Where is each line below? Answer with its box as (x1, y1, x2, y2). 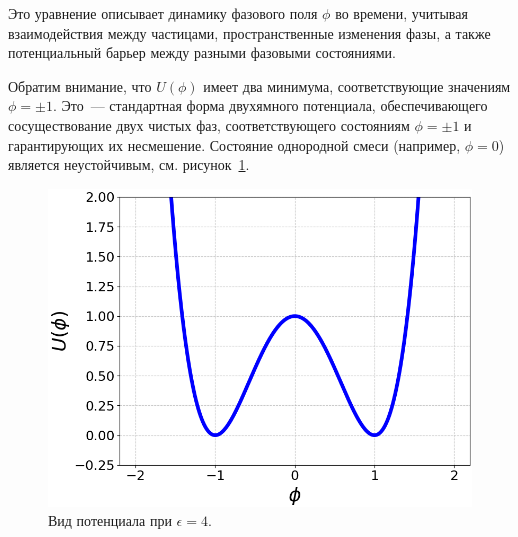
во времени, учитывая (335, 3, 468, 23)
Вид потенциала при (48, 510, 172, 531)
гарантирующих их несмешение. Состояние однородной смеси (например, (8, 134, 461, 155)
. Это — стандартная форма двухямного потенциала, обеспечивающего (52, 95, 488, 116)
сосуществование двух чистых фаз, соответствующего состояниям (8, 114, 410, 135)
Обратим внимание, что (8, 75, 152, 96)
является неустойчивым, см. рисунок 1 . (8, 154, 250, 175)
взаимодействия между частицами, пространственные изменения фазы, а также (8, 22, 491, 43)
